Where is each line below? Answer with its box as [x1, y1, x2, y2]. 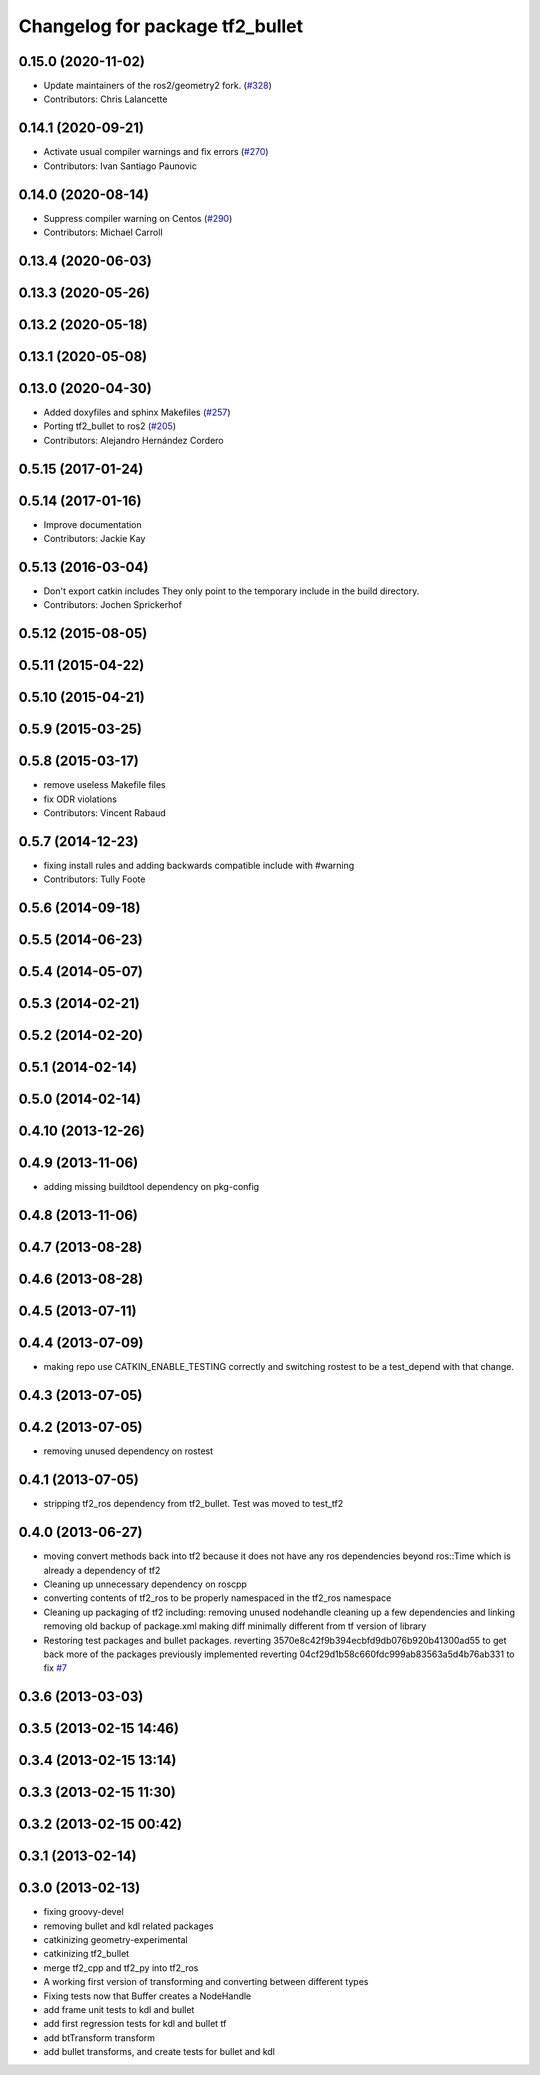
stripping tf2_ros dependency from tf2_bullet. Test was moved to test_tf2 [43, 1498, 344, 1510]
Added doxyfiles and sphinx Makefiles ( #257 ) [43, 406, 231, 419]
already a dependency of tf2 [43, 1564, 161, 1576]
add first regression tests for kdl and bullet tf [43, 2018, 227, 2030]
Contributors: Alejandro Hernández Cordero [43, 434, 224, 446]
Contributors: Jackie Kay [43, 533, 146, 545]
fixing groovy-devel [43, 1906, 124, 1918]
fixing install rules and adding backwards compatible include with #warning [43, 860, 355, 872]
